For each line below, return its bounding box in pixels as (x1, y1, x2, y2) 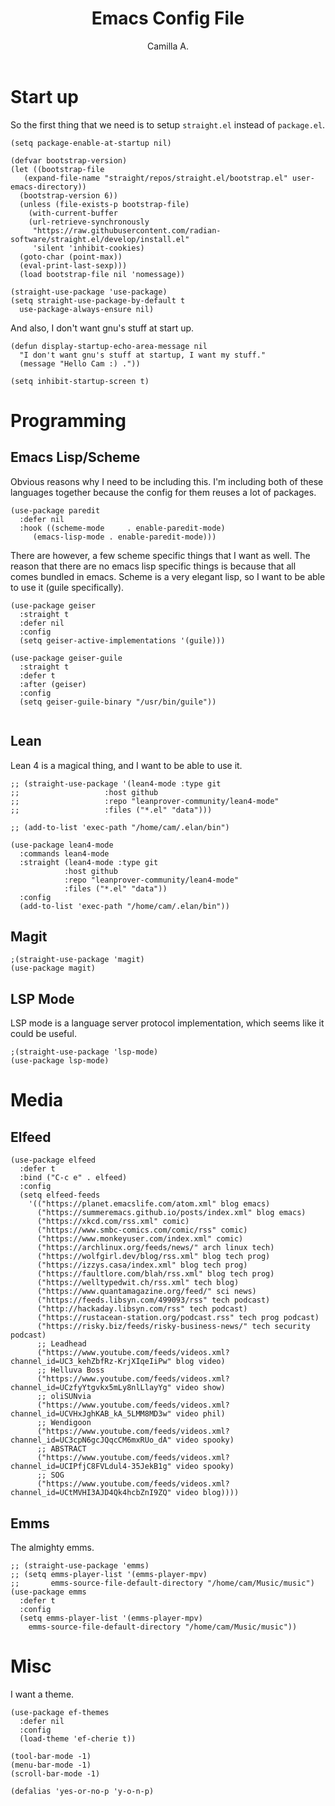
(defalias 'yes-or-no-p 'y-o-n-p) (10, 1786, 155, 1796)
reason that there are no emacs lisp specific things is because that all (10, 560, 297, 572)
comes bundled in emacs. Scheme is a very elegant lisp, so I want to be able (10, 570, 326, 582)
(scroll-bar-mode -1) (10, 1768, 101, 1779)
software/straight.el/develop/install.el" (10, 234, 190, 244)
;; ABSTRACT (36, 1444, 87, 1454)
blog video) (175, 1357, 226, 1367)
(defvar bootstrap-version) (10, 155, 128, 166)
